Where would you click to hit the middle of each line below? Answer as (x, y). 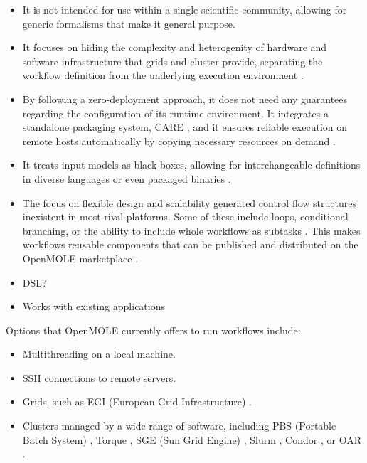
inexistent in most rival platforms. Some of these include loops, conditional (185, 217)
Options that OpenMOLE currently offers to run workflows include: (153, 330)
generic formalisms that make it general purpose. (129, 23)
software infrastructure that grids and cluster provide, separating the (172, 61)
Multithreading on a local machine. (99, 354)
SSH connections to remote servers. (99, 377)
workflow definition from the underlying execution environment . (163, 75)
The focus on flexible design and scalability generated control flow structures (189, 202)
